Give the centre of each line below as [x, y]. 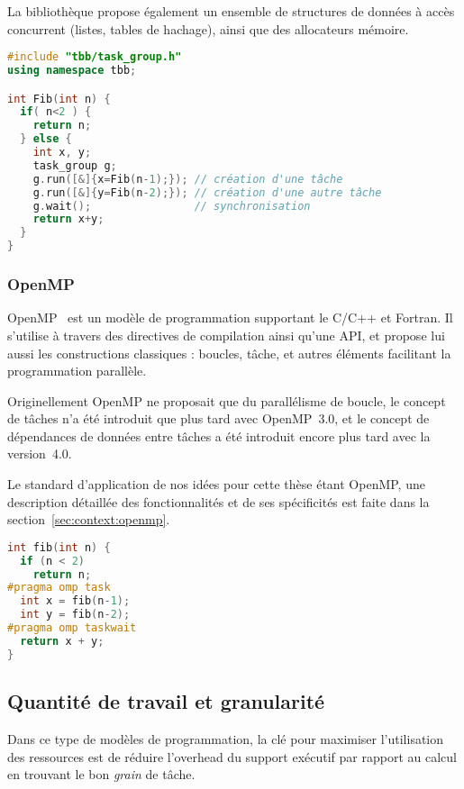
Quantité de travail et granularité [166, 701]
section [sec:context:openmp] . [89, 519]
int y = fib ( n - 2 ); [75, 615]
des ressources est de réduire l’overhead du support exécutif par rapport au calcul [232, 756]
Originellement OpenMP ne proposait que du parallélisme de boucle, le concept [227, 400]
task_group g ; [75, 165]
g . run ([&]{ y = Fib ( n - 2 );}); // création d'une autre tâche [207, 192]
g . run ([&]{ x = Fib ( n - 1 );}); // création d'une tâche [188, 179]
